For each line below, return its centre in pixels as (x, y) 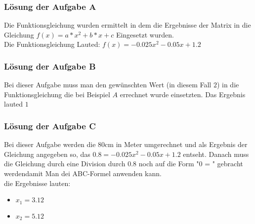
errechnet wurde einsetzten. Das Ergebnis (183, 94)
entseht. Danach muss (216, 154)
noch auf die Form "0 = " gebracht (191, 164)
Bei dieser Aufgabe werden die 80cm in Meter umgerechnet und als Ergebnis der (126, 144)
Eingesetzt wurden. (145, 34)
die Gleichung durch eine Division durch (65, 164)
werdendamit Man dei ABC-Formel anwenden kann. (83, 173)
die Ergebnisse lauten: (37, 183)
